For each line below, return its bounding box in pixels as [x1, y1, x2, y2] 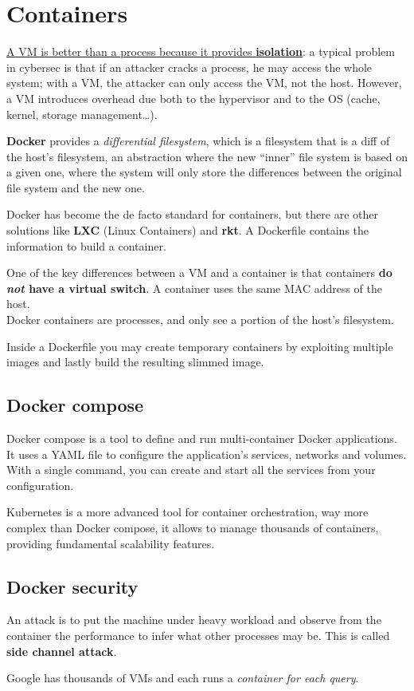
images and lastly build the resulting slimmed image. [6, 353, 264, 370]
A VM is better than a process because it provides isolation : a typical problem [6, 43, 395, 60]
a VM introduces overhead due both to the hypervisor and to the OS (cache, [6, 89, 381, 106]
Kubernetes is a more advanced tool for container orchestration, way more [6, 503, 369, 520]
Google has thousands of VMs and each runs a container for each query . [6, 669, 359, 686]
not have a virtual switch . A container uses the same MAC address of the [6, 279, 383, 296]
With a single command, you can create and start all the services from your [6, 461, 376, 478]
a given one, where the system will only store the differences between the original [6, 164, 402, 180]
